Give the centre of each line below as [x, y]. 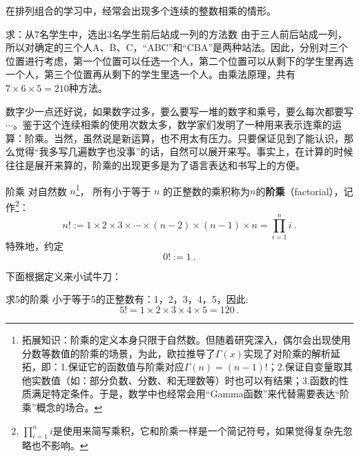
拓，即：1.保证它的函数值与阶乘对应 [103, 367]
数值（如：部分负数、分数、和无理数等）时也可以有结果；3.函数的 [190, 380]
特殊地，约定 [35, 246]
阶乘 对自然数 [36, 191]
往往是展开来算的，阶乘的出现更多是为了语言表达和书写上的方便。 [155, 165]
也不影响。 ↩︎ [60, 445]
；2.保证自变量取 [305, 367]
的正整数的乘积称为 [206, 191]
